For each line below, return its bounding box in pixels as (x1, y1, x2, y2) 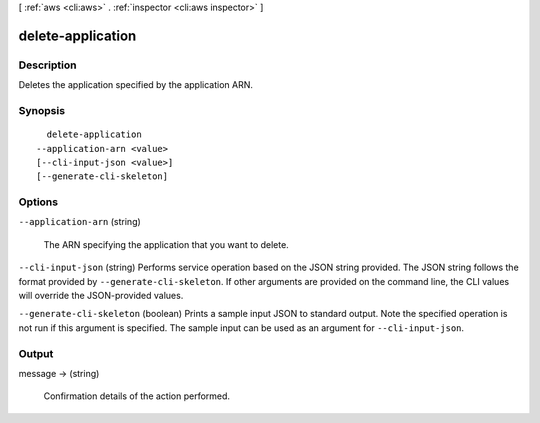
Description (18, 58, 77, 72)
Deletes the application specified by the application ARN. (18, 79, 254, 91)
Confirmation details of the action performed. (43, 390, 230, 402)
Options (18, 195, 59, 209)
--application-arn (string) (18, 216, 142, 228)
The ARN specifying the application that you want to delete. (43, 238, 289, 250)
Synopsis (18, 103, 65, 117)
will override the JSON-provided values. (18, 289, 184, 301)
